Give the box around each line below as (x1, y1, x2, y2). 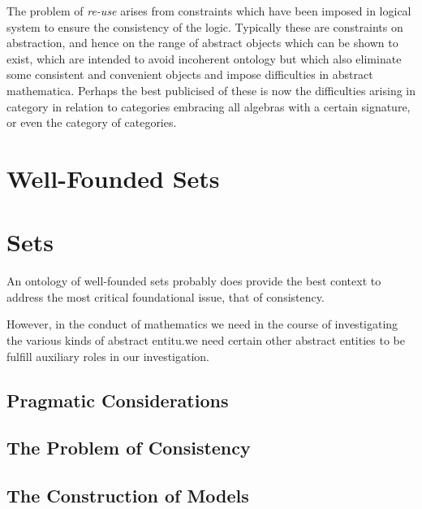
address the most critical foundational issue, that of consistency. (6, 288, 325, 305)
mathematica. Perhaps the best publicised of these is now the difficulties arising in (6, 81, 416, 98)
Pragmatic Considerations (6, 387, 229, 412)
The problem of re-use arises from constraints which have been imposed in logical (6, 2, 411, 19)
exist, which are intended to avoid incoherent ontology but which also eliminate (6, 50, 402, 67)
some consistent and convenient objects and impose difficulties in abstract (6, 66, 373, 83)
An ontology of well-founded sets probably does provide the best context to (6, 272, 381, 289)
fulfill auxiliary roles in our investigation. (6, 347, 209, 364)
